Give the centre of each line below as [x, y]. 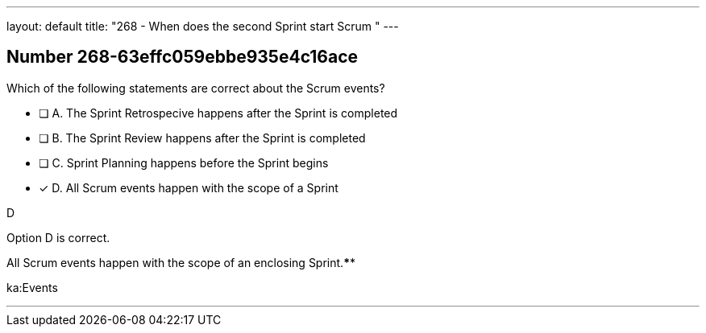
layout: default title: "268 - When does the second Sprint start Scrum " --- [203, 26]
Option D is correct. [58, 237]
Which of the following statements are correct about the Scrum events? [196, 88]
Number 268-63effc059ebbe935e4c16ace [183, 57]
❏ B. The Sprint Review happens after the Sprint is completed [202, 138]
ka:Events [32, 287]
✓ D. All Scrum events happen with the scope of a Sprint [189, 187]
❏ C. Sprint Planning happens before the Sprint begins [184, 162]
